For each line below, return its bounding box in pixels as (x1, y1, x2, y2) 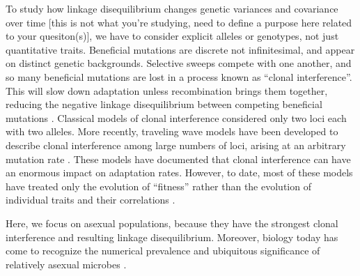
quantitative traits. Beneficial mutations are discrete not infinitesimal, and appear (6, 42, 355, 56)
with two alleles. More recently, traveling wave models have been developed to (6, 124, 338, 139)
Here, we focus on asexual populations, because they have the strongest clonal (6, 215, 338, 230)
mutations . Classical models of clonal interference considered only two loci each (6, 110, 347, 125)
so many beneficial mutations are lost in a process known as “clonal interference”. (6, 69, 352, 84)
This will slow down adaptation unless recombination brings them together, (6, 83, 328, 98)
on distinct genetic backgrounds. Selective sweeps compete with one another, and (6, 56, 352, 70)
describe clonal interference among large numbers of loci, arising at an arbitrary (6, 137, 346, 152)
